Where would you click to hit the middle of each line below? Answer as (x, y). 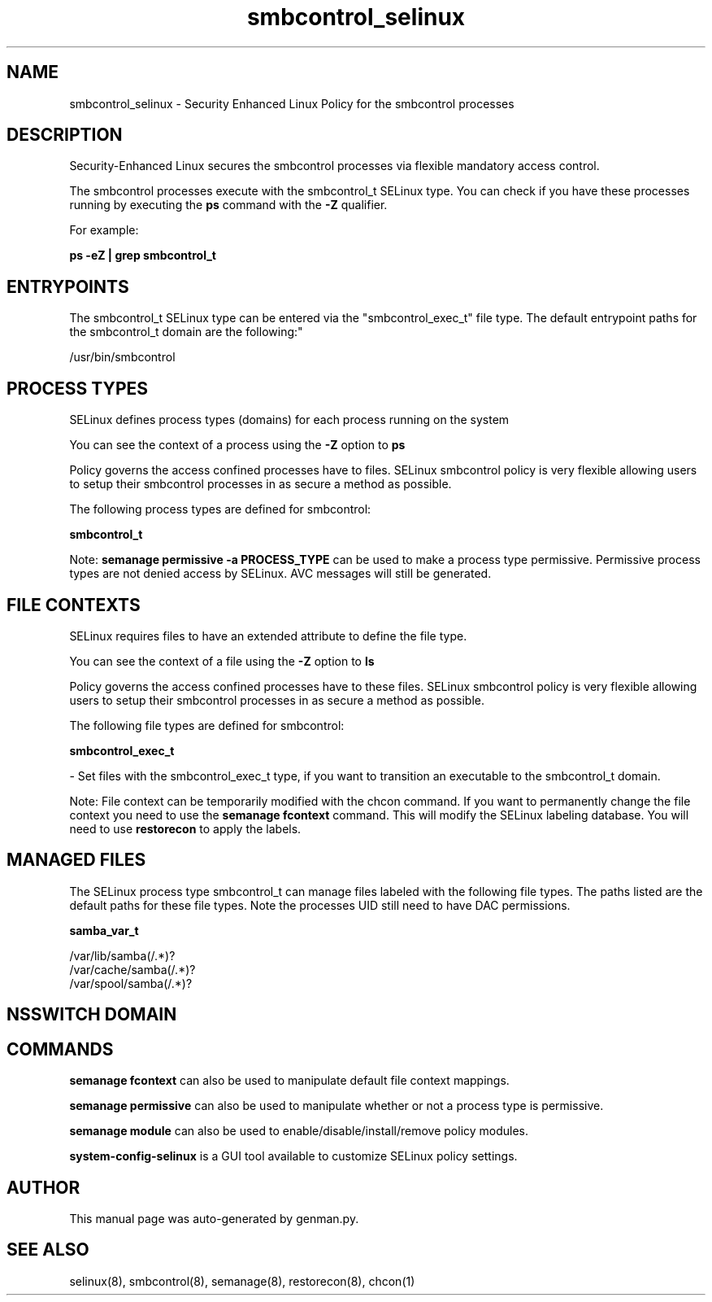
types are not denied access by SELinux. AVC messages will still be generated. (280, 574)
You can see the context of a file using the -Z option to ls (222, 661)
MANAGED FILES (76, 860)
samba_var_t (104, 930)
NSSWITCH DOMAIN (92, 1015)
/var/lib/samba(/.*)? (122, 955)
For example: (104, 230)
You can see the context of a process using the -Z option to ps (237, 445)
